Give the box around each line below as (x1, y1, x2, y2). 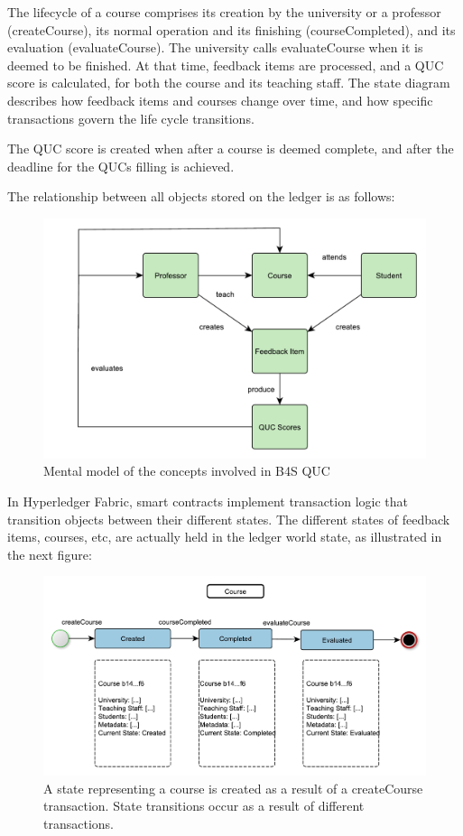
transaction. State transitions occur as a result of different (43, 796, 365, 815)
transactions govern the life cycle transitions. (7, 108, 255, 127)
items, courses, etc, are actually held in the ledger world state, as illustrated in (7, 527, 442, 546)
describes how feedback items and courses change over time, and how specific (7, 90, 433, 109)
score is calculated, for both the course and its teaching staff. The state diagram (7, 73, 450, 92)
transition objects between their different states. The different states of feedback (7, 509, 450, 528)
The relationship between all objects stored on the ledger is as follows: (7, 187, 395, 206)
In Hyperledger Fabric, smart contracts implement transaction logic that (7, 491, 408, 510)
